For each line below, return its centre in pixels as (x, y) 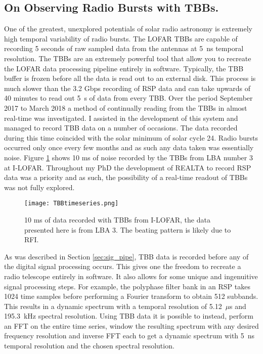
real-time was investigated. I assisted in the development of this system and (121, 118)
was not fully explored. (39, 187)
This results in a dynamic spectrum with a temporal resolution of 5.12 (113, 306)
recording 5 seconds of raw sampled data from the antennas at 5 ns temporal (124, 48)
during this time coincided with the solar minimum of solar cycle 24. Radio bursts (131, 137)
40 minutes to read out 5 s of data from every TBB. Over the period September (128, 98)
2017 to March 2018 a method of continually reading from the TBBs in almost (126, 107)
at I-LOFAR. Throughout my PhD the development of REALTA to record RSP (128, 167)
